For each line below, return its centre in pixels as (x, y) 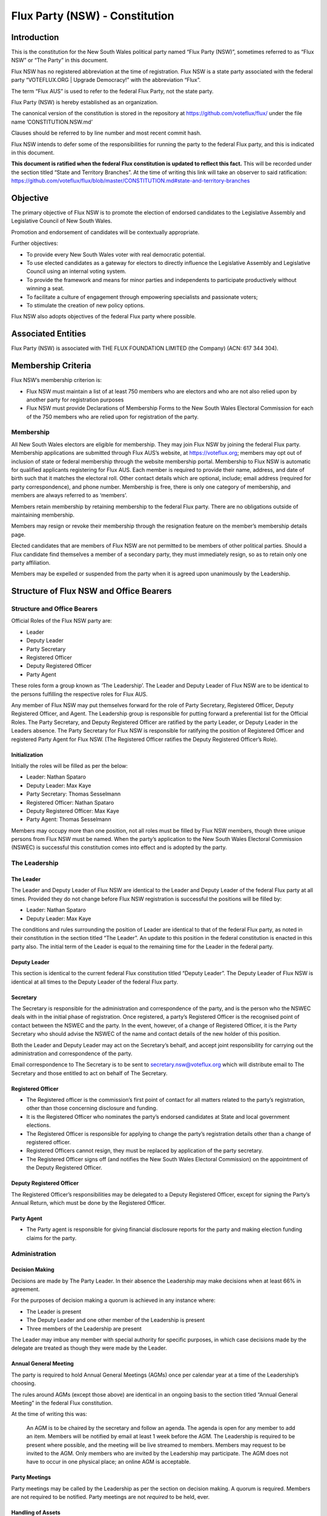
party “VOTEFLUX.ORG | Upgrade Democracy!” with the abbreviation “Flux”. (106, 80)
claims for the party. (51, 1238)
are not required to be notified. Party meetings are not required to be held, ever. (111, 1497)
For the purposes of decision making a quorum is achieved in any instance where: (114, 1300)
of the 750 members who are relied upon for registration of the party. (113, 417)
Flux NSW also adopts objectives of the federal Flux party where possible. (104, 317)
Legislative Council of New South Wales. (61, 221)
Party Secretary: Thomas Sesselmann (74, 794)
